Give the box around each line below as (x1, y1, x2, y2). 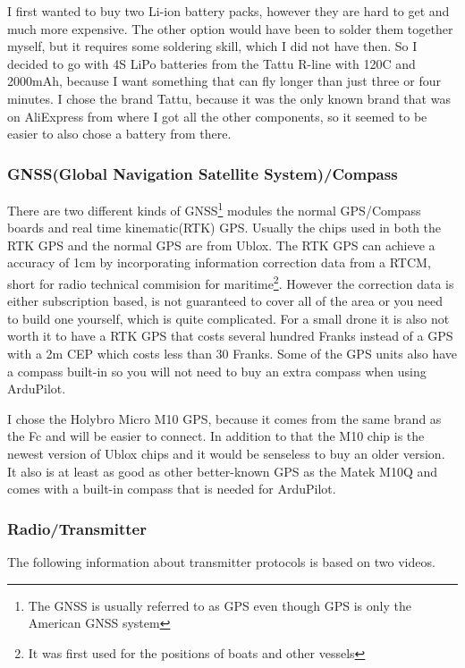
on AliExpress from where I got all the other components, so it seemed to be (7, 106, 427, 125)
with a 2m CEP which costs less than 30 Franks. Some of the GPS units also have (7, 344, 458, 363)
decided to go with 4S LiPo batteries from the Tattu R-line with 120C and (7, 54, 416, 72)
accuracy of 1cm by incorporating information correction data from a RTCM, (7, 253, 431, 272)
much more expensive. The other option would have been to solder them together (7, 19, 453, 38)
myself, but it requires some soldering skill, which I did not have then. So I (7, 37, 418, 55)
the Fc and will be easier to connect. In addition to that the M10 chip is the (7, 427, 425, 445)
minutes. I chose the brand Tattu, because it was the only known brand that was (7, 89, 451, 107)
